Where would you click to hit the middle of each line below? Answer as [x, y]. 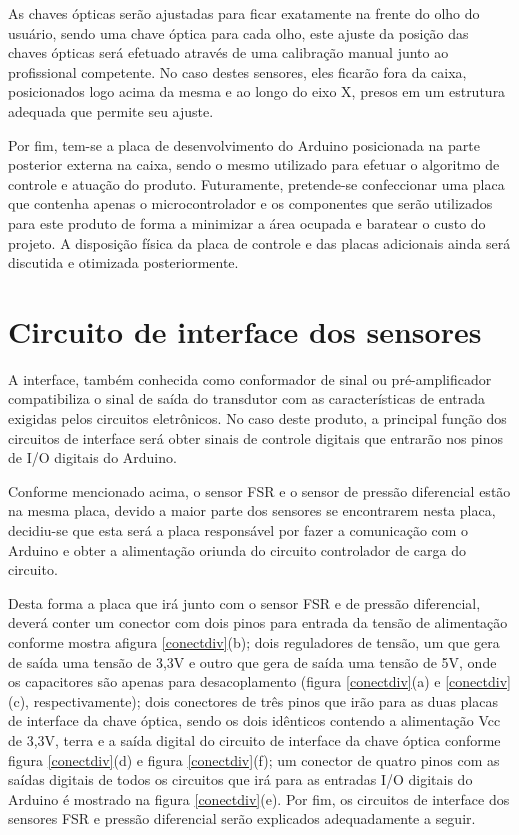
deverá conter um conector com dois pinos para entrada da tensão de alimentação [258, 622]
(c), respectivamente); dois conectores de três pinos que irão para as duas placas [253, 700]
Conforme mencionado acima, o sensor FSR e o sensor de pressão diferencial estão [259, 490]
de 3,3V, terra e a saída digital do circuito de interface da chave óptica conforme [254, 739]
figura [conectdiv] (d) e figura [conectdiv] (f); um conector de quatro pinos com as [254, 759]
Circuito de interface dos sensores [245, 330]
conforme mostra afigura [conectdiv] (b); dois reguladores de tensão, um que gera [254, 641]
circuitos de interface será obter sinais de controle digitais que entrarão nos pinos [256, 437]
